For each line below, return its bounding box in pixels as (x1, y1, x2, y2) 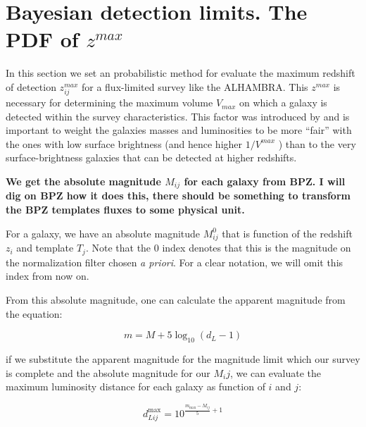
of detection (6, 79, 56, 94)
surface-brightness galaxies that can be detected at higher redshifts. (6, 150, 297, 165)
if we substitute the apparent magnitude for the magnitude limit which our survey (6, 352, 360, 366)
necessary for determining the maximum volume (6, 95, 213, 110)
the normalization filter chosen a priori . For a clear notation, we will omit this (6, 254, 343, 269)
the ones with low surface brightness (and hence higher (6, 136, 243, 151)
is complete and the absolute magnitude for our (6, 365, 210, 380)
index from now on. (6, 268, 89, 283)
